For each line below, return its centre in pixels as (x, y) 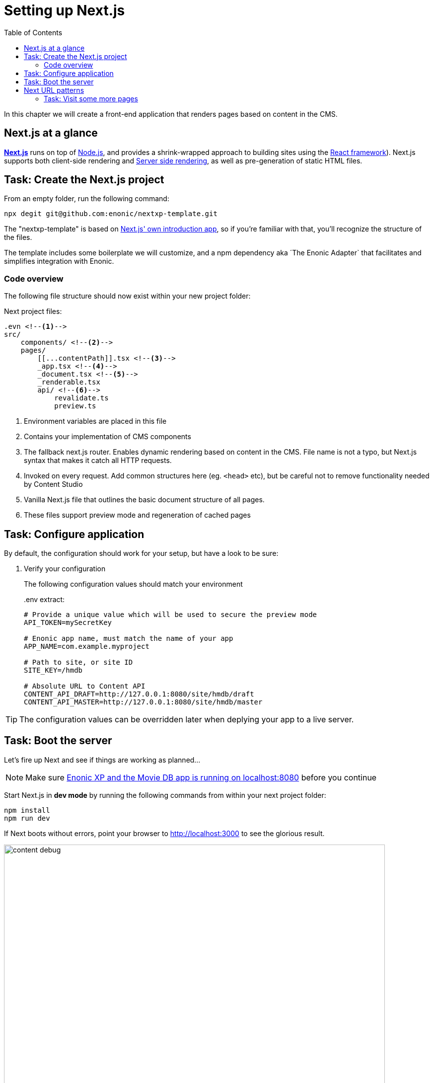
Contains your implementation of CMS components (108, 437)
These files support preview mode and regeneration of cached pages (137, 515)
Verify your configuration (65, 569)
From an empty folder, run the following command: (87, 199)
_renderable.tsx (69, 382)
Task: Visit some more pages (91, 98)
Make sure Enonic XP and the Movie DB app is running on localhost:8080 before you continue (201, 777)
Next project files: (33, 311)
